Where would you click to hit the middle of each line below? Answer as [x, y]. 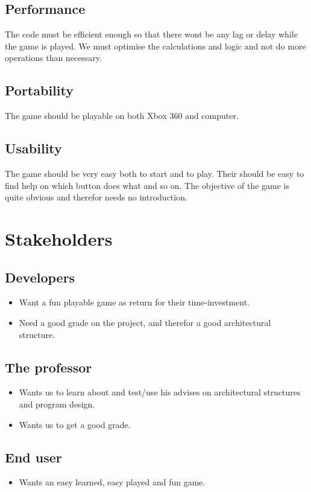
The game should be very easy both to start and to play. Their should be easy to [155, 173]
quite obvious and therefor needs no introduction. [96, 197]
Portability [39, 90]
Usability [33, 148]
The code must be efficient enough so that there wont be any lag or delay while [151, 34]
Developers [40, 277]
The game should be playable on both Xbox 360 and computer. [122, 116]
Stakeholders [59, 238]
